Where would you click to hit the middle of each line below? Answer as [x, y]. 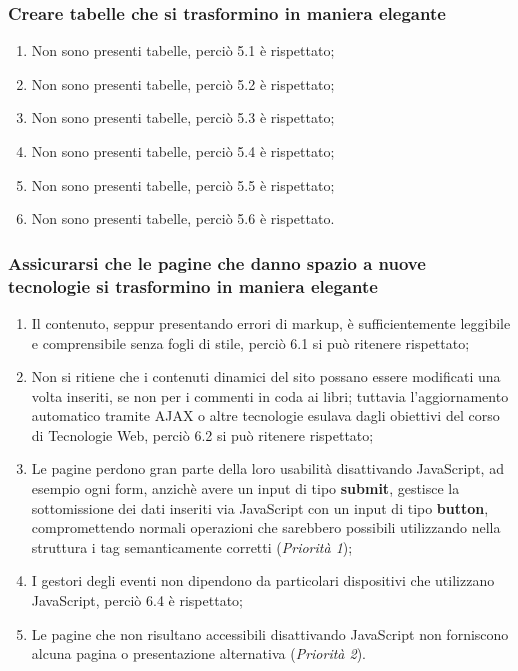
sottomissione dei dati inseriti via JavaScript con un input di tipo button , [260, 507]
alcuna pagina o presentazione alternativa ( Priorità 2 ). [199, 653]
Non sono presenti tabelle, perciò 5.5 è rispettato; [183, 184]
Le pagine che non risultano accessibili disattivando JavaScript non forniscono [270, 633]
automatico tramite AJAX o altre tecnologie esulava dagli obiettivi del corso [265, 415]
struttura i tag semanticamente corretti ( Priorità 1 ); [192, 546]
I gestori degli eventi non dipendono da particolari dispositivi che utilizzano [263, 580]
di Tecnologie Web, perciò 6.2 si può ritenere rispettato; [202, 434]
